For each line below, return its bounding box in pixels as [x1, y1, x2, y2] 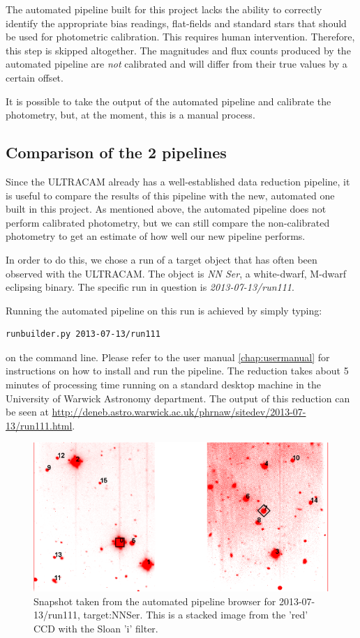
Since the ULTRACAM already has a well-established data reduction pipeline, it [6, 174, 350, 188]
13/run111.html [6, 418, 73, 432]
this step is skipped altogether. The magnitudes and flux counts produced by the [6, 43, 351, 57]
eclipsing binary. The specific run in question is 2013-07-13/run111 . [6, 280, 294, 294]
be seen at [6, 404, 49, 419]
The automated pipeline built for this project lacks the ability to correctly [6, 2, 322, 16]
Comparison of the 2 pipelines [6, 142, 227, 163]
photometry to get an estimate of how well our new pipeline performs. [6, 229, 306, 243]
